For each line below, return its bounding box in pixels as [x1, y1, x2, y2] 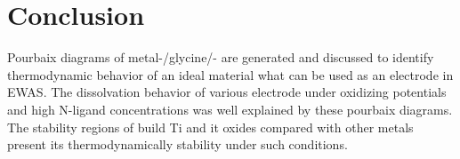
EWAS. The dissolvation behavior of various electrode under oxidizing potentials [7, 83, 447, 101]
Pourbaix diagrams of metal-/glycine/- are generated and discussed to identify [7, 48, 434, 67]
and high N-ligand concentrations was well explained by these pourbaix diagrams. [7, 99, 453, 118]
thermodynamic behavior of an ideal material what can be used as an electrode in [7, 65, 454, 83]
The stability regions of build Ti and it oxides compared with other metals [7, 117, 414, 136]
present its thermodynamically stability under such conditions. [7, 135, 348, 154]
